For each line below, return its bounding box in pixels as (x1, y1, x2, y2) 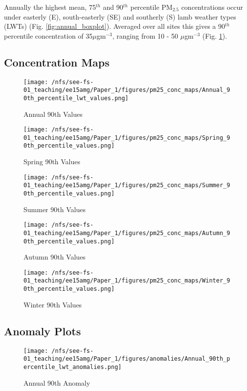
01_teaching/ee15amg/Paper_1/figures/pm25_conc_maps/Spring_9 (23, 134, 230, 141)
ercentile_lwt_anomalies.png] (23, 363, 122, 370)
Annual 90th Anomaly (23, 377, 90, 388)
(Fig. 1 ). (202, 30, 227, 41)
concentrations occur (181, 2, 243, 12)
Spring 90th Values (23, 156, 81, 167)
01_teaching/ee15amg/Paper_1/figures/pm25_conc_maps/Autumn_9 (23, 229, 230, 237)
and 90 (103, 2, 123, 12)
